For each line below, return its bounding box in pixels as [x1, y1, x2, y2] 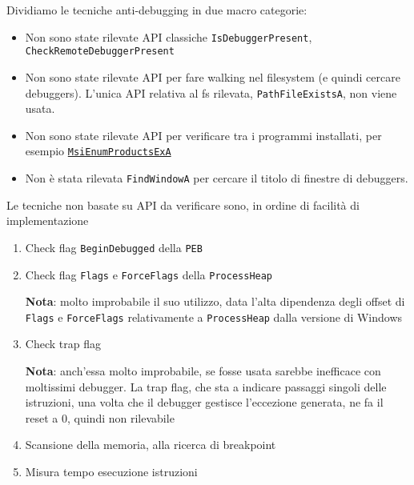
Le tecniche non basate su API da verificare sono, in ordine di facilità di [6, 196, 360, 213]
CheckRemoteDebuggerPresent [25, 46, 175, 58]
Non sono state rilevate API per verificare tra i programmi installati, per [25, 126, 382, 143]
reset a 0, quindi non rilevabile [25, 409, 175, 426]
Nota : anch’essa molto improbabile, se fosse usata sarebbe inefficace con [25, 363, 381, 379]
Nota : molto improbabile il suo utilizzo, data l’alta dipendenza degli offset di [25, 293, 405, 310]
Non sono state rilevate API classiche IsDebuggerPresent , [25, 28, 312, 45]
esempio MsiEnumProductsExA [25, 142, 171, 159]
